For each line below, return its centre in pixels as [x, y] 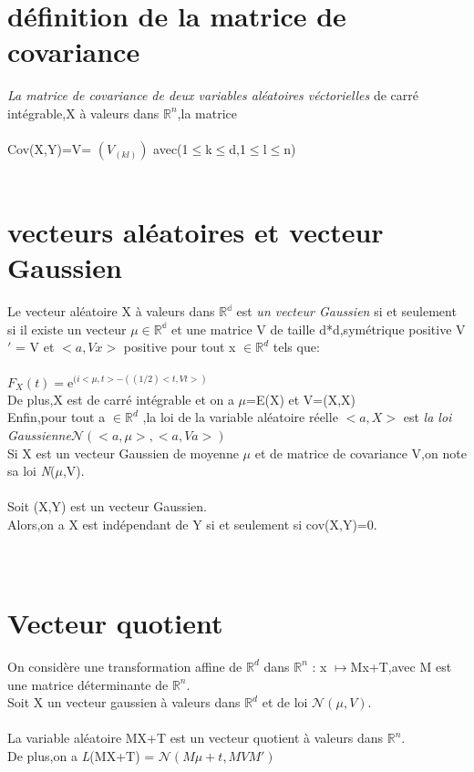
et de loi [285, 702]
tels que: [296, 347]
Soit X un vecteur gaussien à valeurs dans [124, 702]
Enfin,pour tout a [57, 417]
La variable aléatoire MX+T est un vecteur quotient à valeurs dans [196, 738]
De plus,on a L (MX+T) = [81, 755]
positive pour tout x [180, 347]
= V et [35, 347]
